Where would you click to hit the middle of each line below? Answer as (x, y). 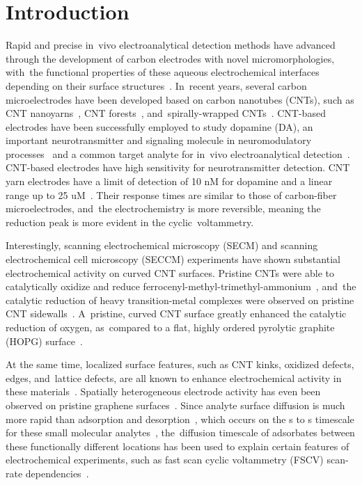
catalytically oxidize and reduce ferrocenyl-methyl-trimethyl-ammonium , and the (181, 286)
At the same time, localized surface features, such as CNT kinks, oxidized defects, (180, 364)
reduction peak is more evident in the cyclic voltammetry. (130, 222)
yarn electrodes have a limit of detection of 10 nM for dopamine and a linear (169, 181)
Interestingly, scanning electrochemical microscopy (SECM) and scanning (162, 245)
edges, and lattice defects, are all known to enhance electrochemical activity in (174, 377)
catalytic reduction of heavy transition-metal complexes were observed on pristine (180, 300)
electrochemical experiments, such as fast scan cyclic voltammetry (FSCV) (165, 460)
